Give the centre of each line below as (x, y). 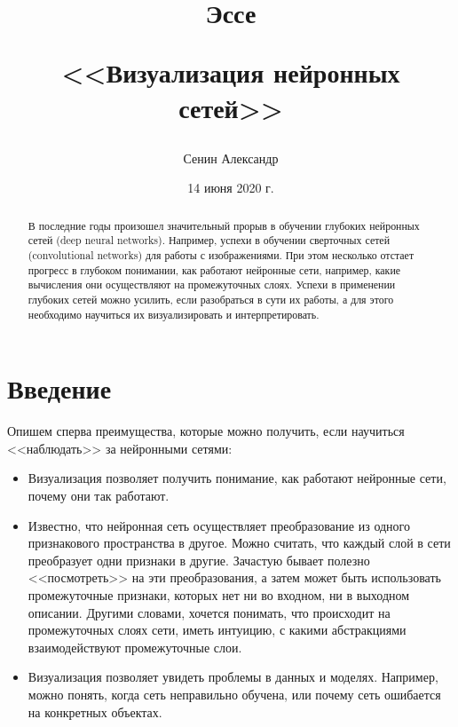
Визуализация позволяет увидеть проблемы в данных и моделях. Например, (233, 677)
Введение (59, 388)
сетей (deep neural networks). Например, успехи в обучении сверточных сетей (209, 240)
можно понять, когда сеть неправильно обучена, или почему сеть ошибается (234, 694)
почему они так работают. (99, 496)
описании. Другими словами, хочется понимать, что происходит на (209, 612)
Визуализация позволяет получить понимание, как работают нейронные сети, (237, 478)
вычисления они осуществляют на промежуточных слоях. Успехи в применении (212, 284)
